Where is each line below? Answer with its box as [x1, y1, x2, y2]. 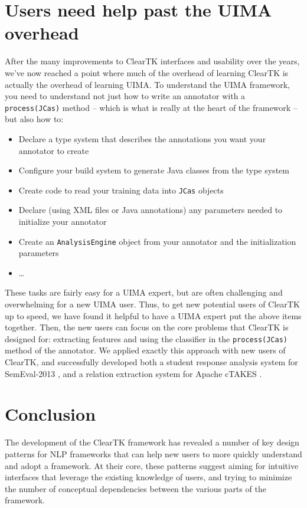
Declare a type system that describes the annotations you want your [18, 132, 266, 145]
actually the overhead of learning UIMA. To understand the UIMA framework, [5, 78, 290, 90]
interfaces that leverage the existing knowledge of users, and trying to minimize [5, 471, 292, 483]
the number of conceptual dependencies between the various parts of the [5, 482, 266, 494]
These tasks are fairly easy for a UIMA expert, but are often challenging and [5, 286, 283, 299]
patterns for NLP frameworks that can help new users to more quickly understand [5, 447, 302, 460]
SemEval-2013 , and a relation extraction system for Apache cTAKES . [5, 367, 262, 379]
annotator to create [18, 144, 89, 156]
